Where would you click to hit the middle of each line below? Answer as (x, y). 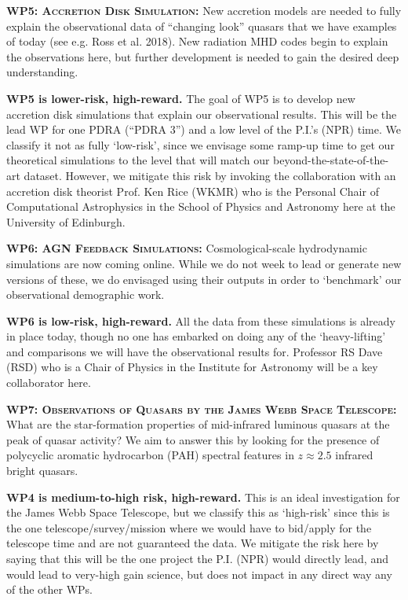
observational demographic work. (86, 294)
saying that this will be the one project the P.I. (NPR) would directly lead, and (197, 558)
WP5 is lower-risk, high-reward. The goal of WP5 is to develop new (181, 98)
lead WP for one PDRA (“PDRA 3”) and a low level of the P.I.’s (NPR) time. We (204, 129)
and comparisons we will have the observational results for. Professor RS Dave (195, 351)
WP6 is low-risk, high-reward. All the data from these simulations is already (201, 320)
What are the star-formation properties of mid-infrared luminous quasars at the (198, 424)
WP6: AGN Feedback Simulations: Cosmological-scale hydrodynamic (187, 248)
